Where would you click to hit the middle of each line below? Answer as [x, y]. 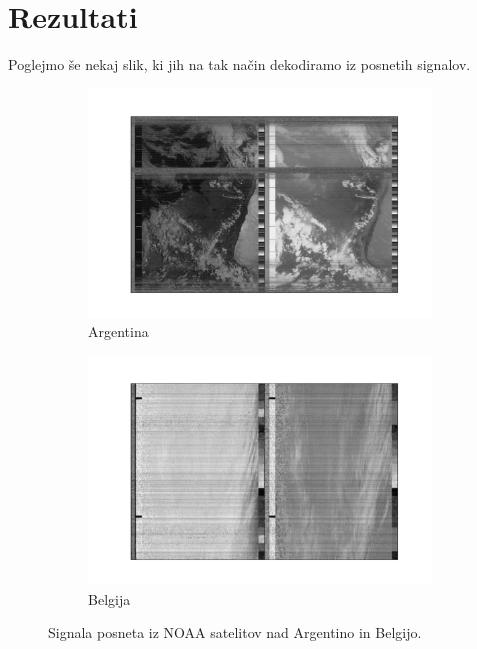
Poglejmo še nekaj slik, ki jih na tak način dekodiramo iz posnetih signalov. [239, 64]
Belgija [109, 598]
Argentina [118, 331]
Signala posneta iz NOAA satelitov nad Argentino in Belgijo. [235, 632]
